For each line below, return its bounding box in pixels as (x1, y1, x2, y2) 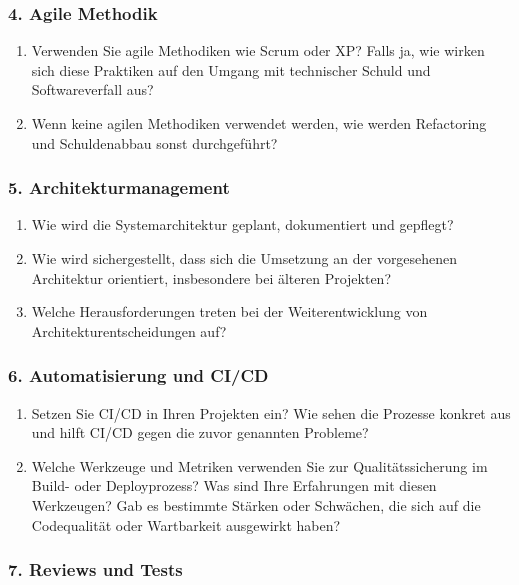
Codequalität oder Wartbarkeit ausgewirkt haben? (31, 514, 341, 535)
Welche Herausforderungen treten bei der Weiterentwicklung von (31, 301, 428, 322)
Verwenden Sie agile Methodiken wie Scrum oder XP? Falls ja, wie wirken (31, 40, 485, 61)
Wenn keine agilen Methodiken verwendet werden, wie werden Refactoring (31, 113, 487, 133)
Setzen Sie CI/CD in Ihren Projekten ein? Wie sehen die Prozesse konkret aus (31, 402, 511, 423)
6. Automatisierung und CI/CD (8, 363, 269, 388)
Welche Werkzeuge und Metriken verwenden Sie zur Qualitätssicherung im (31, 455, 488, 476)
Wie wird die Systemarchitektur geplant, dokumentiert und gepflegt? (31, 214, 454, 235)
